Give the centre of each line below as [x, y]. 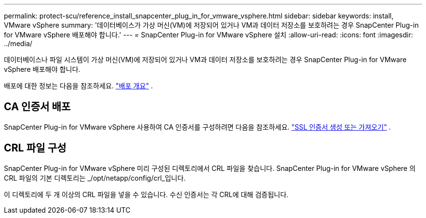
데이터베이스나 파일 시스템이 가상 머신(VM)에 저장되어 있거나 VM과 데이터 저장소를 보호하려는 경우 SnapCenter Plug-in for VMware [205, 59]
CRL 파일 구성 [35, 148]
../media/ [18, 43]
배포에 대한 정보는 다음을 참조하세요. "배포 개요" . [79, 86]
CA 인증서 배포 [37, 107]
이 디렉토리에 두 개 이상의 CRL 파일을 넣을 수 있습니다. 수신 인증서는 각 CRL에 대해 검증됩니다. [146, 194]
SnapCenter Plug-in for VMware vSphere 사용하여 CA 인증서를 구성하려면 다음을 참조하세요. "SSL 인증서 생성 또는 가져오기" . [197, 127]
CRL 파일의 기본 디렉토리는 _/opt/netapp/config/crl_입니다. [95, 178]
